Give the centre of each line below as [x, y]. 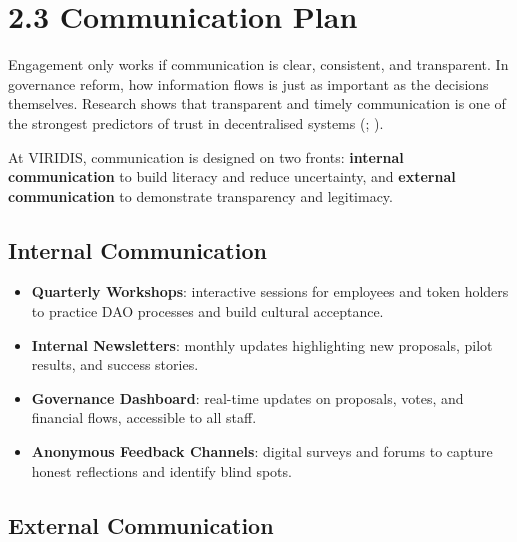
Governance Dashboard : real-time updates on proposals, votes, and [247, 397]
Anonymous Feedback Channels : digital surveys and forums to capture [262, 451]
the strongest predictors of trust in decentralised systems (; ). [196, 122]
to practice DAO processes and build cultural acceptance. [207, 311]
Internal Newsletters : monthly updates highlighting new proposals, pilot [262, 344]
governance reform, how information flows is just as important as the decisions [248, 83]
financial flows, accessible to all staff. [144, 417]
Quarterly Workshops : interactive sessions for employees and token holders [270, 291]
